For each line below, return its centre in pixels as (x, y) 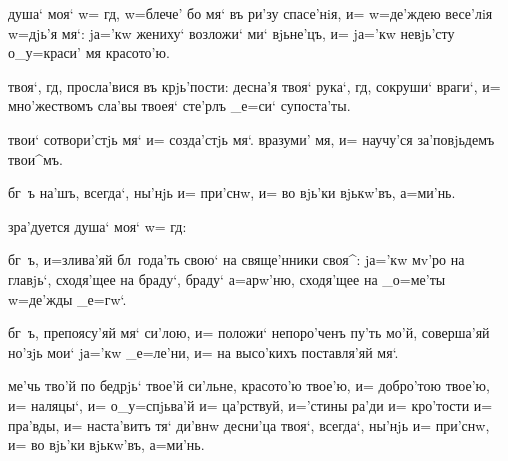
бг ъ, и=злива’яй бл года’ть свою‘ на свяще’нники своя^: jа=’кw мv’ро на (236, 259)
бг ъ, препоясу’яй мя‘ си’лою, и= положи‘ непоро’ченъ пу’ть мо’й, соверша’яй (249, 332)
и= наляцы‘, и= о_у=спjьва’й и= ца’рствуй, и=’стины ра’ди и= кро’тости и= (250, 404)
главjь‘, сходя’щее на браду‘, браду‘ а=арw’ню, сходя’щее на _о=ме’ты (227, 278)
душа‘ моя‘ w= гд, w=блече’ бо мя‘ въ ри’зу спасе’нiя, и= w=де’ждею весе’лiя (250, 13)
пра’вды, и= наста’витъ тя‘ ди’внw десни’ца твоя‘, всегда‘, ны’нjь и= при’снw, (249, 424)
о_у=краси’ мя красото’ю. (89, 52)
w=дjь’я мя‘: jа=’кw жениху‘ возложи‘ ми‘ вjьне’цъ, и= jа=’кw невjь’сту (231, 32)
